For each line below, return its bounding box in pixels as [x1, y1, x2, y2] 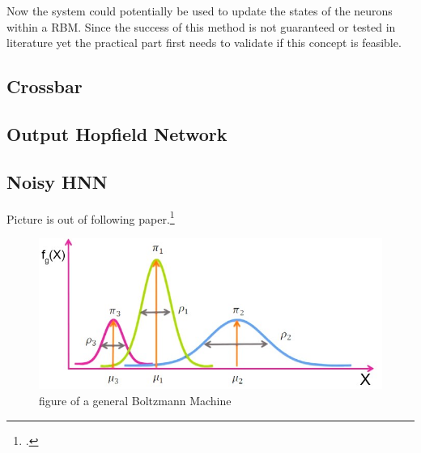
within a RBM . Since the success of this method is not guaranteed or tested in [6, 18, 396, 35]
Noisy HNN [6, 169, 108, 194]
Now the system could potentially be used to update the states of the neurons [6, 2, 393, 19]
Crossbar [6, 74, 83, 99]
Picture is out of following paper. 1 [6, 207, 175, 227]
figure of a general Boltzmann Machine [39, 391, 232, 408]
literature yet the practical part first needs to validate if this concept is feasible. [6, 34, 402, 51]
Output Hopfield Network [6, 121, 228, 146]
